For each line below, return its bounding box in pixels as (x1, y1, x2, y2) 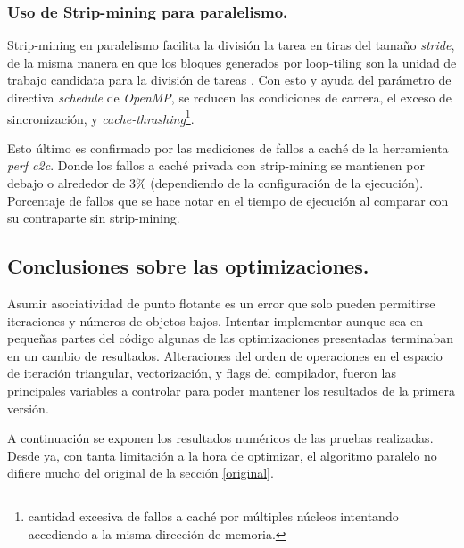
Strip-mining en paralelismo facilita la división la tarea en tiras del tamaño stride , (7, 36, 455, 54)
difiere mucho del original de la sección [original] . (7, 463, 274, 482)
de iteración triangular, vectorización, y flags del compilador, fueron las (7, 364, 396, 382)
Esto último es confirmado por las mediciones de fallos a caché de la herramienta (7, 138, 449, 157)
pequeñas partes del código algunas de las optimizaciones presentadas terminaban (7, 329, 453, 348)
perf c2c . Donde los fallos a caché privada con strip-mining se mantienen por (7, 156, 425, 175)
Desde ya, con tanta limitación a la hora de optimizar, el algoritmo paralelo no (7, 446, 437, 464)
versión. (7, 398, 49, 417)
